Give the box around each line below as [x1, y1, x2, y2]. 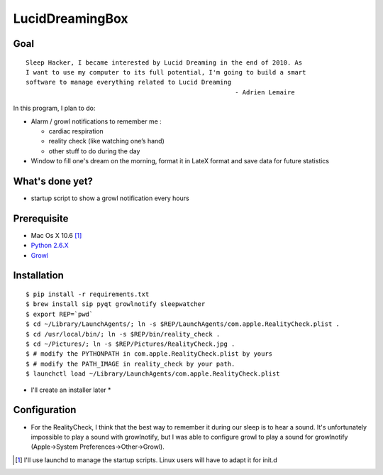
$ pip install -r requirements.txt [26, 290, 150, 298]
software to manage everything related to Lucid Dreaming [26, 78, 232, 87]
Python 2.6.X [30, 241, 69, 250]
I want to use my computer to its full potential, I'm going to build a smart [26, 68, 306, 76]
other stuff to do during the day [48, 146, 140, 155]
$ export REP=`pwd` [26, 310, 94, 318]
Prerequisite [13, 212, 69, 224]
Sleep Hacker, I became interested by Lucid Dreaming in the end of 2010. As [26, 58, 303, 67]
